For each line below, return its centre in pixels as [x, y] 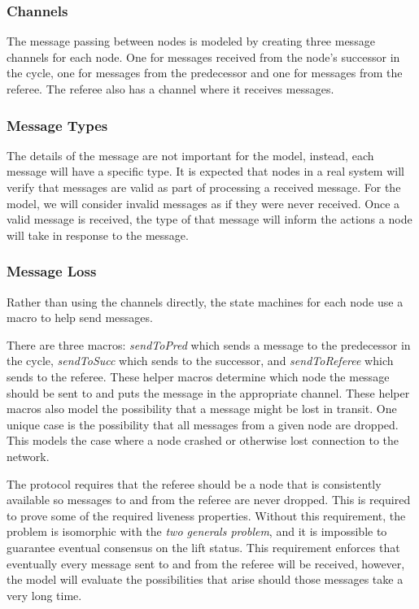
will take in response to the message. [98, 235]
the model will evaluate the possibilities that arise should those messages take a [205, 579]
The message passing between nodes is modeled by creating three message [191, 41]
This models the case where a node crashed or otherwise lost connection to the [203, 440]
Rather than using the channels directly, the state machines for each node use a [205, 301]
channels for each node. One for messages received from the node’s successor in [203, 57]
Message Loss [52, 271]
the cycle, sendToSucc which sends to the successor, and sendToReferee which [200, 361]
